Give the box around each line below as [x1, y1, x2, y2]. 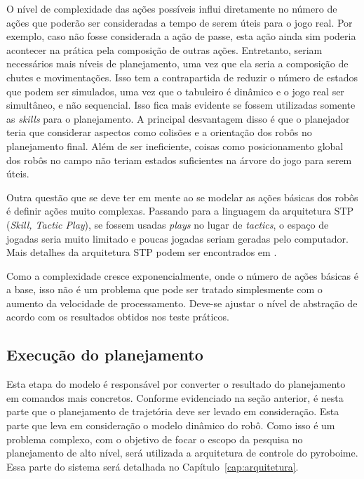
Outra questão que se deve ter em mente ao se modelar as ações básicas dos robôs [6, 189, 358, 204]
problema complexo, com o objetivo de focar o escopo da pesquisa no [6, 431, 303, 446]
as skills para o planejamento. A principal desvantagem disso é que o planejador [6, 111, 350, 126]
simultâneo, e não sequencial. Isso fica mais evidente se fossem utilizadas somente [6, 97, 356, 112]
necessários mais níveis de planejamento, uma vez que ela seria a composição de [6, 56, 349, 71]
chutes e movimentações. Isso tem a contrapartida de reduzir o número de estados [6, 69, 358, 84]
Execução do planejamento [6, 344, 203, 365]
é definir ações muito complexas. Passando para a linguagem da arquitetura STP [6, 203, 354, 218]
